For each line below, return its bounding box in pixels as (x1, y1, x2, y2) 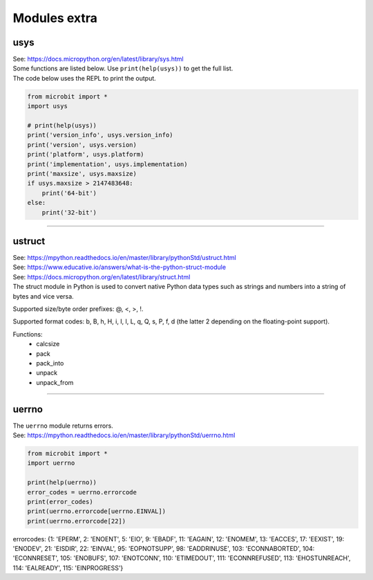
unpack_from (36, 378, 74, 386)
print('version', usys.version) (27, 141, 137, 148)
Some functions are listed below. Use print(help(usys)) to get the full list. (12, 64, 233, 72)
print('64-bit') (41, 189, 97, 197)
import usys (27, 102, 68, 110)
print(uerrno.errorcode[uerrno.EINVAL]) (27, 508, 166, 515)
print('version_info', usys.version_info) (27, 131, 173, 139)
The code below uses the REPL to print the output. (12, 74, 157, 82)
